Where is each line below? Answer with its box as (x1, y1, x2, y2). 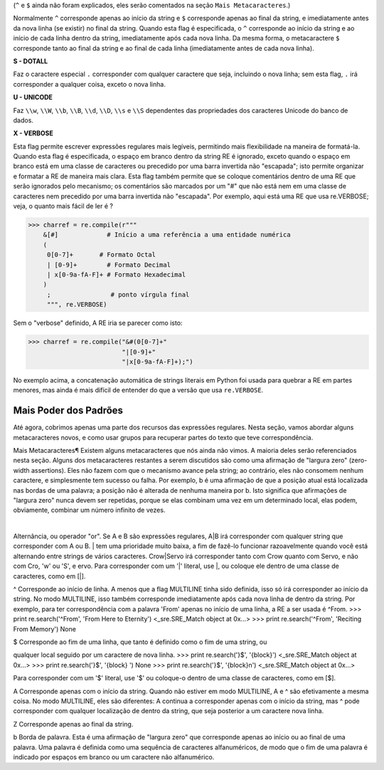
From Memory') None (13, 624, 76, 633)
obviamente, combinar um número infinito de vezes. (13, 506, 166, 515)
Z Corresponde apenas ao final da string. (13, 720, 134, 728)
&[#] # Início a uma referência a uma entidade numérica (43, 231, 291, 239)
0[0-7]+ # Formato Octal (46, 251, 156, 259)
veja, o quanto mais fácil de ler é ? (13, 202, 114, 210)
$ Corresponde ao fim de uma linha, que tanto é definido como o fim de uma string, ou (13, 637, 267, 646)
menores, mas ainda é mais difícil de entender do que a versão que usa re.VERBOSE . (13, 386, 264, 395)
